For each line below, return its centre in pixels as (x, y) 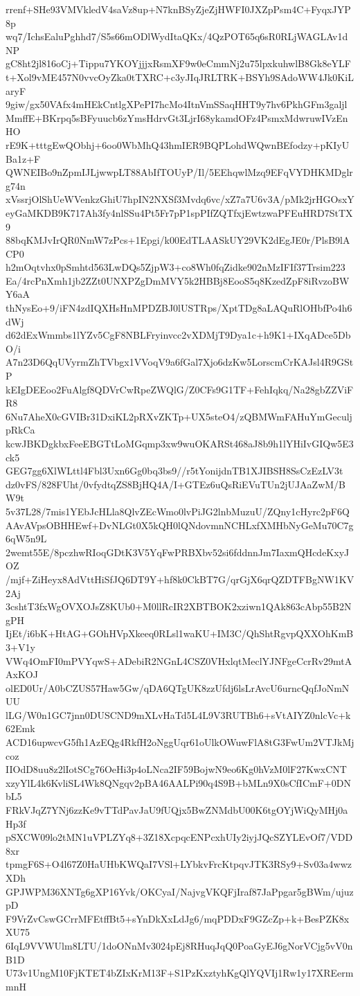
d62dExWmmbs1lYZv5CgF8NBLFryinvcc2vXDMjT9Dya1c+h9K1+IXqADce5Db (178, 335)
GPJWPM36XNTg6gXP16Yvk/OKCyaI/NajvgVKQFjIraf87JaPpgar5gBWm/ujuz (180, 891)
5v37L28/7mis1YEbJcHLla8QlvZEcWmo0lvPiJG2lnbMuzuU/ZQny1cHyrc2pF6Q (178, 511)
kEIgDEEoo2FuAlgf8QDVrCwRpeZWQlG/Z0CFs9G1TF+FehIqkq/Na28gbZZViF (180, 389)
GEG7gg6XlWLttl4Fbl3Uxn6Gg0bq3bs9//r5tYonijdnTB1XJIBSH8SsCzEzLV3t (174, 471)
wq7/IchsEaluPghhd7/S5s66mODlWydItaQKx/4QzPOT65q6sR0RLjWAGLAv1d (177, 36)
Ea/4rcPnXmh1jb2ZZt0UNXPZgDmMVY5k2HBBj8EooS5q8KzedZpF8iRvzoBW (178, 280)
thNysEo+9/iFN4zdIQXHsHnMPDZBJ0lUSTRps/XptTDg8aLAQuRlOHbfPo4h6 (179, 308)
